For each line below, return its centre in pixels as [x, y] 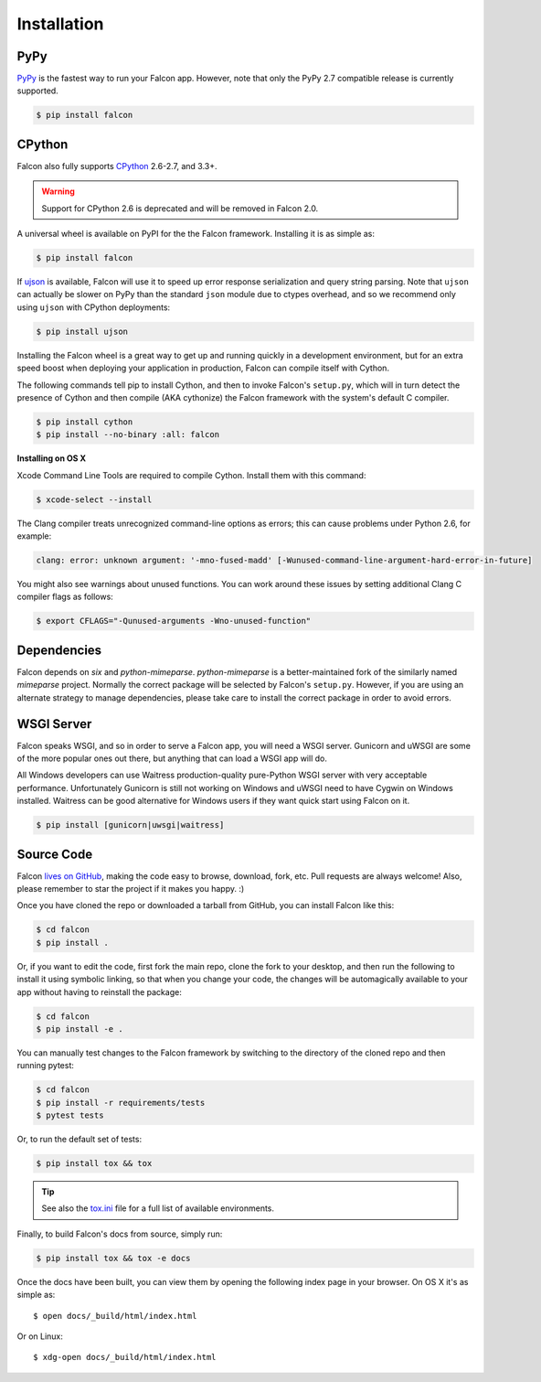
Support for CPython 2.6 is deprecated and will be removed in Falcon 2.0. [180, 208]
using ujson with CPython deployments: [94, 307]
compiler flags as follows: [65, 597]
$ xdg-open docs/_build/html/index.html [125, 1357]
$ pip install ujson [82, 331]
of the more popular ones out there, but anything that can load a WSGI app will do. [172, 758]
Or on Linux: [40, 1336]
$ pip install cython [85, 422]
